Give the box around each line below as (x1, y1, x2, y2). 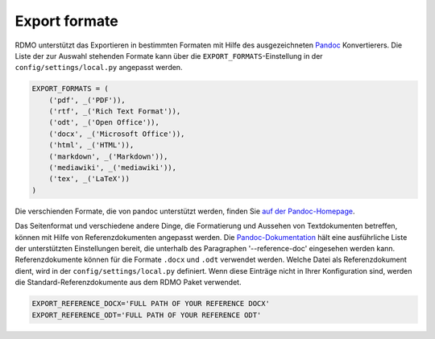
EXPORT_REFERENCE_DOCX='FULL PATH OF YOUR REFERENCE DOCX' (31, 299, 270, 308)
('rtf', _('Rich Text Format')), (48, 107, 181, 116)
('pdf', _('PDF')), (48, 95, 126, 105)
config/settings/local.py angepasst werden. (14, 63, 183, 72)
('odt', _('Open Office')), (48, 118, 160, 127)
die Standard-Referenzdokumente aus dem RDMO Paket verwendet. (14, 278, 242, 287)
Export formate (14, 12, 118, 30)
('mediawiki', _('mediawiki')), (48, 163, 177, 172)
